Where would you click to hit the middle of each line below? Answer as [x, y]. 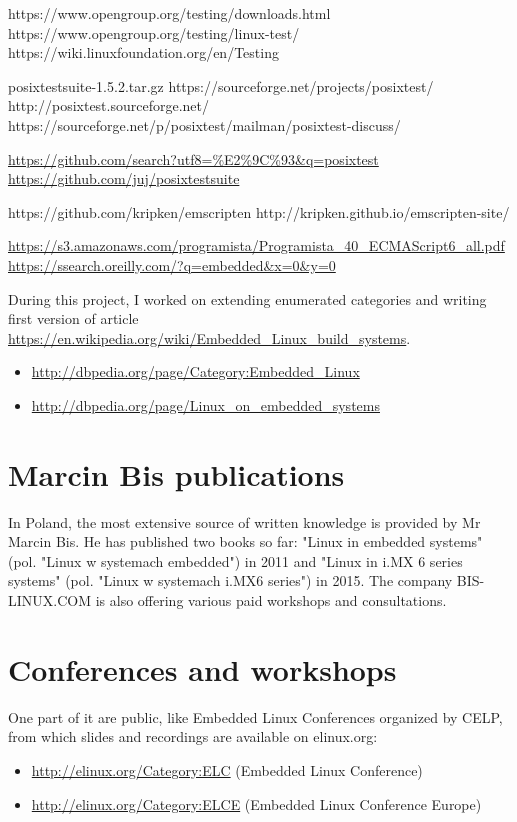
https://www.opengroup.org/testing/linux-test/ [154, 32]
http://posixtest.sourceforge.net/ [108, 105]
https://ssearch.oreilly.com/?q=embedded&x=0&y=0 [172, 264]
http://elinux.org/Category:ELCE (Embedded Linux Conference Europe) [256, 803]
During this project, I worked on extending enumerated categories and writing [247, 298]
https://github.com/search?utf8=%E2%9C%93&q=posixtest [193, 158]
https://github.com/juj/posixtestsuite [124, 178]
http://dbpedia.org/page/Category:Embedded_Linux [195, 371]
